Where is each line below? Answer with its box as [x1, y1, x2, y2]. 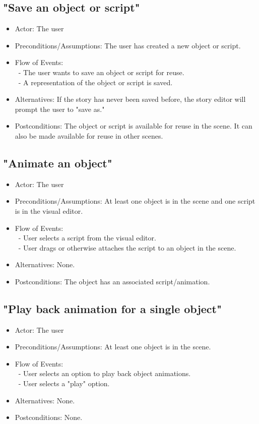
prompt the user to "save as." [15, 103, 105, 114]
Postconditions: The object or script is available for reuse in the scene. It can [15, 120, 252, 131]
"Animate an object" [3, 155, 112, 170]
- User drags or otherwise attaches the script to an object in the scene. [18, 242, 236, 253]
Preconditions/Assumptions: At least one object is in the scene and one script [15, 196, 255, 206]
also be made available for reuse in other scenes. [15, 130, 163, 141]
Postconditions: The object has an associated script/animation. [15, 276, 210, 286]
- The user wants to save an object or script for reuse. [18, 67, 184, 77]
